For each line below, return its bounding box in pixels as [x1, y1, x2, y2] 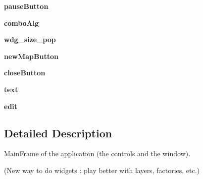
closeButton [4, 67, 46, 78]
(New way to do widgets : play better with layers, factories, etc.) [4, 165, 200, 175]
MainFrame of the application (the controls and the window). [4, 148, 191, 159]
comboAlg [4, 17, 39, 28]
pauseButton [4, 1, 49, 11]
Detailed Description [4, 125, 112, 140]
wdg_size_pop [4, 34, 56, 45]
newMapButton [4, 51, 58, 61]
